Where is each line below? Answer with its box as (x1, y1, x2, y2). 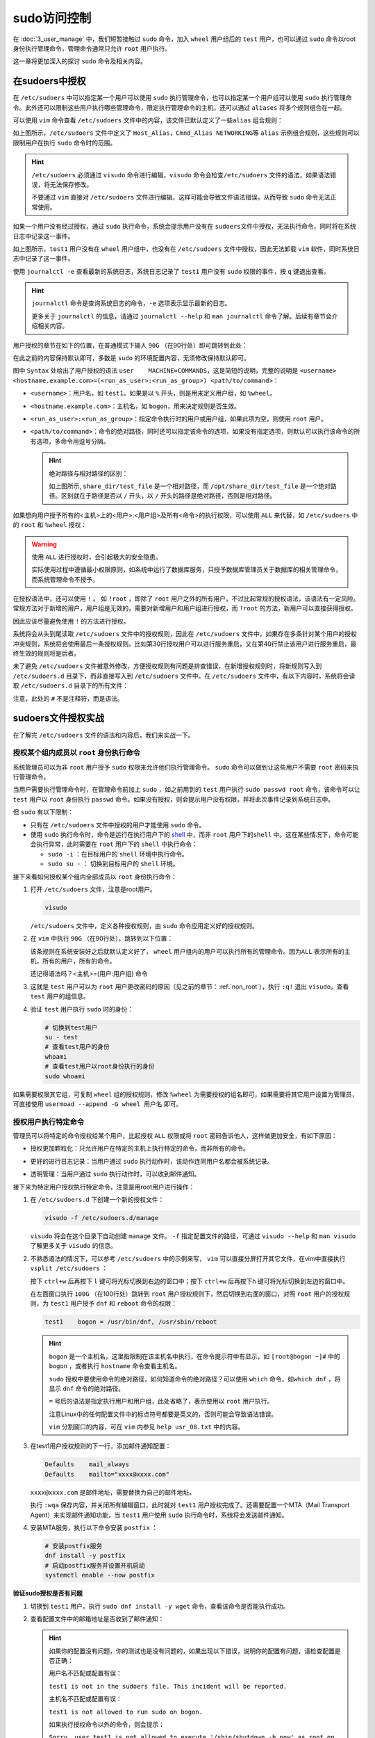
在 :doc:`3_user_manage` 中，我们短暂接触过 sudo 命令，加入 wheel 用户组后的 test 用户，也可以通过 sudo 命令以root (12, 35, 356, 43)
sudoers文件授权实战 (12, 713, 104, 724)
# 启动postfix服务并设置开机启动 (44, 1561, 145, 1569)
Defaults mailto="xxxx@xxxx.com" (44, 1470, 170, 1478)
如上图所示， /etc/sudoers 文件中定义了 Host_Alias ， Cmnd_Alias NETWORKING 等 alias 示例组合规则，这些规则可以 (12, 129, 360, 137)
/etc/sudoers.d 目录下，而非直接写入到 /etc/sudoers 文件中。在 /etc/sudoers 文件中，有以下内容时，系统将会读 (12, 672, 356, 680)
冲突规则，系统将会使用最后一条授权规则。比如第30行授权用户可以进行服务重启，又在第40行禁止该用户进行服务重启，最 (12, 640, 357, 648)
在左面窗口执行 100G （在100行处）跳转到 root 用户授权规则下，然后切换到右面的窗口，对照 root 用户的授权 (30, 1290, 344, 1298)
